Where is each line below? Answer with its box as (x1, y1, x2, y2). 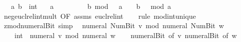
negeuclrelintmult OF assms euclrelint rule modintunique (3, 10, 196, 21)
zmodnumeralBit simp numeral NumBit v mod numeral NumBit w (3, 20, 224, 31)
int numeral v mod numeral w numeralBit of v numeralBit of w (14, 30, 237, 40)
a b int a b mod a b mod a (10, 1, 171, 11)
